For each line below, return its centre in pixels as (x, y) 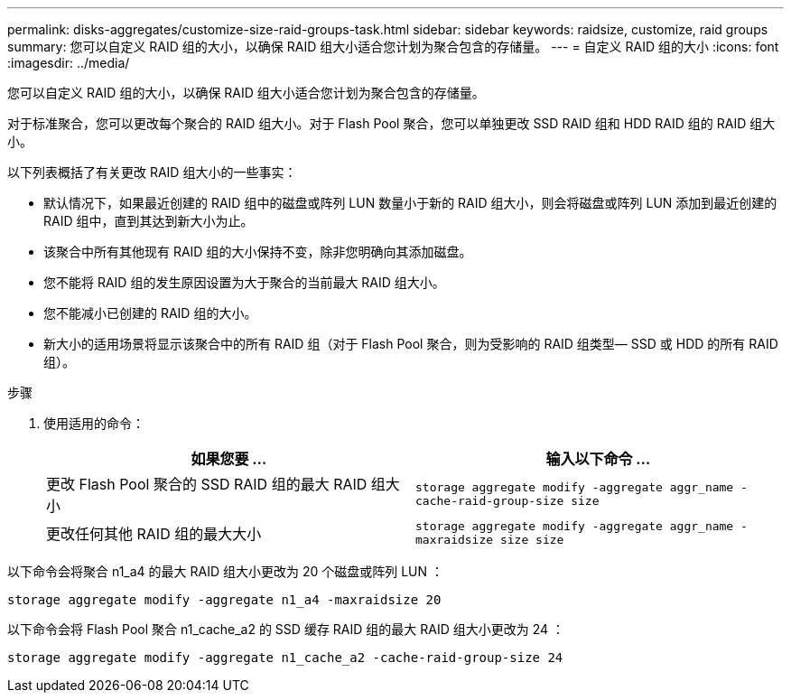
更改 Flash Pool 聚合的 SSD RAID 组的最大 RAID (207, 484)
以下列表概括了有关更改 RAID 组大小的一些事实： (152, 172)
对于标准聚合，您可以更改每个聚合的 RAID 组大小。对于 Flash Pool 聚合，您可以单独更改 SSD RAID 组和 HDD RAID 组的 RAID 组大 (391, 123)
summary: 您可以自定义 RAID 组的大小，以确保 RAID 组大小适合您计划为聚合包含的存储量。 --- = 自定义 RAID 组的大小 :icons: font (393, 47)
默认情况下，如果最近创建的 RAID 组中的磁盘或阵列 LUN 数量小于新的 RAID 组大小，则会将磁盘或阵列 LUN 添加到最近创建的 (410, 203)
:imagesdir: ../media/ (69, 63)
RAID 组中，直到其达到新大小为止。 (149, 221)
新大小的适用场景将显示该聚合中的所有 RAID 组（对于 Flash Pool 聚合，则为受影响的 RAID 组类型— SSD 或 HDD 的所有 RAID (411, 344)
